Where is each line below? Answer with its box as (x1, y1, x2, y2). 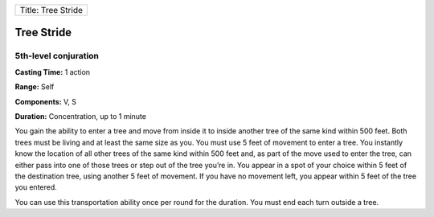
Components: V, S (14, 96, 76, 106)
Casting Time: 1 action (14, 67, 91, 76)
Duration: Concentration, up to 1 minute (14, 111, 146, 121)
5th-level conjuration (14, 51, 100, 62)
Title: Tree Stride (19, 5, 84, 15)
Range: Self (14, 82, 55, 92)
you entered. (14, 182, 58, 192)
